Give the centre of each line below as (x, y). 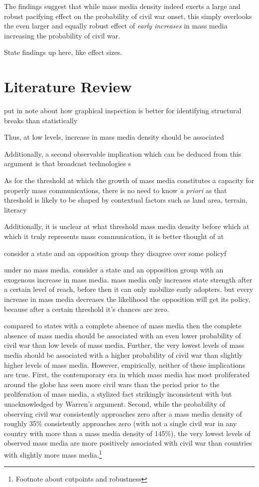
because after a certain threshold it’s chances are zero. (87, 309)
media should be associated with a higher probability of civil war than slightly (124, 355)
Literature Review (68, 87)
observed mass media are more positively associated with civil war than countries (128, 443)
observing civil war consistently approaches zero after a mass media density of (123, 413)
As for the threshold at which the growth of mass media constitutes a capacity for (129, 180)
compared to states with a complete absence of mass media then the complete (123, 326)
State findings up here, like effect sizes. (63, 52)
